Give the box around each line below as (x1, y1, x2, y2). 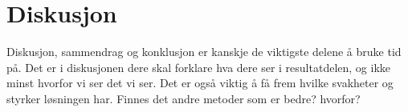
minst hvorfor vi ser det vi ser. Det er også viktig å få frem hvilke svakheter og (6, 74, 394, 91)
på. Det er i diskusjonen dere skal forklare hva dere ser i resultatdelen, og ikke (6, 58, 391, 75)
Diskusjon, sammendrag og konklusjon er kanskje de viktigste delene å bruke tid (6, 43, 402, 60)
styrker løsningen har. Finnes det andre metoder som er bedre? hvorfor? (6, 90, 361, 106)
